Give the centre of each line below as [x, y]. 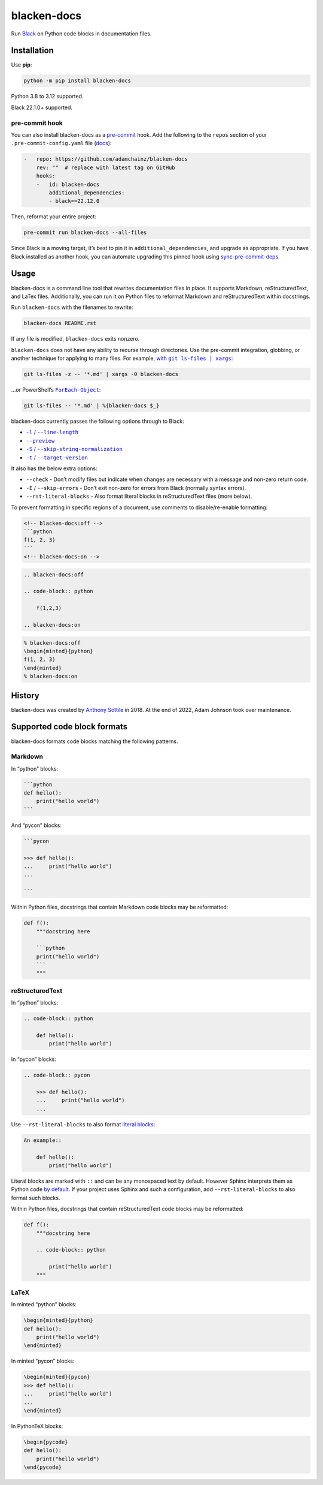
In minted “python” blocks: [44, 1304]
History [25, 695]
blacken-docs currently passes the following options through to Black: [98, 421]
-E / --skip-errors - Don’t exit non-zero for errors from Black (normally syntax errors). [136, 488]
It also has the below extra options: [54, 468]
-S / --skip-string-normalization [74, 449]
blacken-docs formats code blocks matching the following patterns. [95, 741]
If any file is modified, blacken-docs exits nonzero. [75, 339]
